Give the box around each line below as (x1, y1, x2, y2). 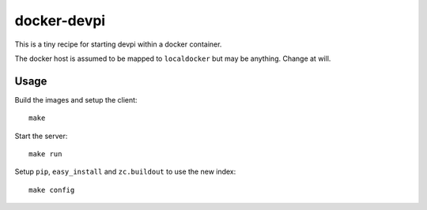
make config (28, 186, 75, 194)
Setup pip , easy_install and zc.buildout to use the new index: (14, 167, 236, 177)
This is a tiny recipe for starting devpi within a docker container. (14, 39, 222, 49)
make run (28, 150, 62, 159)
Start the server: (14, 131, 68, 141)
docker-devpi (14, 12, 106, 29)
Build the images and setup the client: (14, 95, 138, 104)
